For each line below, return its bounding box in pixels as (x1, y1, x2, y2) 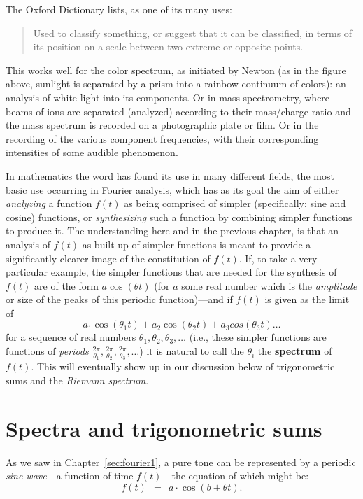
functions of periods (6, 344, 89, 358)
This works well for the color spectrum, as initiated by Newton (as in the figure (6, 62, 346, 77)
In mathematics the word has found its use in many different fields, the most (6, 168, 334, 183)
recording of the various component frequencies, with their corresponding (6, 131, 319, 146)
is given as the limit (264, 292, 350, 307)
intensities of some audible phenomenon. (6, 145, 178, 160)
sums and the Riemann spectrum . (6, 372, 149, 387)
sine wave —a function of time (6, 468, 134, 483)
